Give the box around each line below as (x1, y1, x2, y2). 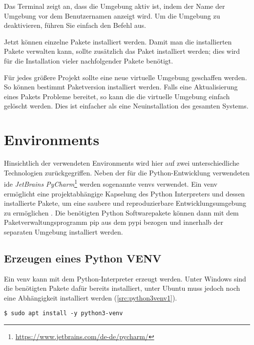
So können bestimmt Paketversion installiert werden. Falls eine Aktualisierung (4, 82, 238, 92)
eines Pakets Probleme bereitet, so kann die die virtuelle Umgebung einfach (4, 91, 230, 101)
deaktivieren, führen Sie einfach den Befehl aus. (4, 20, 146, 30)
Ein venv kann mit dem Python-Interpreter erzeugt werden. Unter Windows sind (4, 273, 246, 283)
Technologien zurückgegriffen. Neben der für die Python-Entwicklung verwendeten (4, 167, 250, 177)
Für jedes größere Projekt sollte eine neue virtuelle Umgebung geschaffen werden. (4, 72, 247, 82)
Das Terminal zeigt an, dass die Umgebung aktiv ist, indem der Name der (4, 1, 225, 11)
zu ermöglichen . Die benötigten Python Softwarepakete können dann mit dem (4, 207, 239, 217)
